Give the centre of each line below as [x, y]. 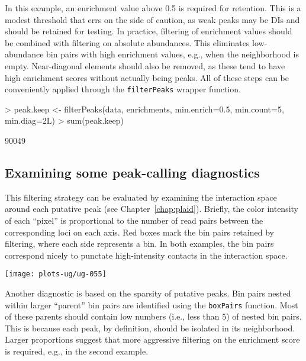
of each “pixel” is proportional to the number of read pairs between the [134, 220]
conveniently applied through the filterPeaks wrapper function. [123, 89]
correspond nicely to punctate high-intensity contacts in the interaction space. [146, 255]
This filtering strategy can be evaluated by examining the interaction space [141, 197]
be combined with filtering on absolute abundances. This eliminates [127, 42]
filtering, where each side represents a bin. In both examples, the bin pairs [139, 244]
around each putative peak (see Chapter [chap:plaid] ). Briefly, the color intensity [152, 209]
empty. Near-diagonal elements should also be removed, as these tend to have [145, 65]
